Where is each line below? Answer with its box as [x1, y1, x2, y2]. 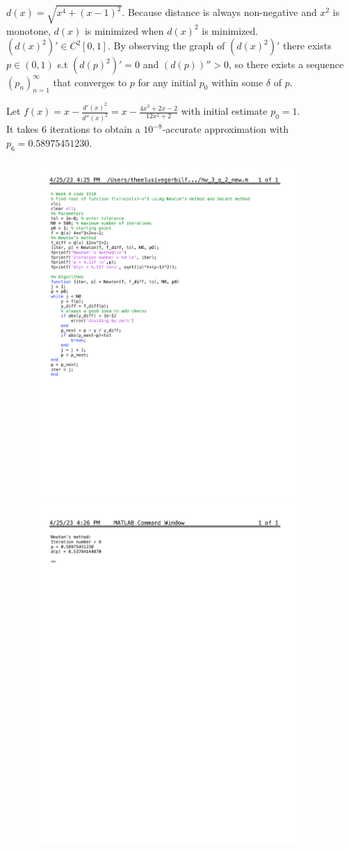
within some [211, 74, 263, 89]
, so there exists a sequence [228, 57, 344, 72]
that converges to [53, 74, 127, 89]
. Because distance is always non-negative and [122, 5, 317, 19]
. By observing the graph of [107, 38, 225, 53]
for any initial [138, 74, 197, 89]
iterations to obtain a [49, 122, 140, 136]
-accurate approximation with [162, 122, 289, 136]
